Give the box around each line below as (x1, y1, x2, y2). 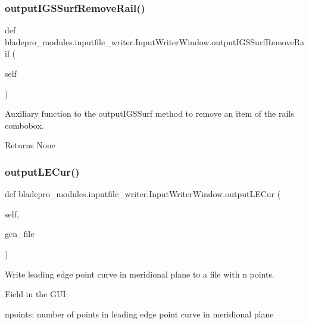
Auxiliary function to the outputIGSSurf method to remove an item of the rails (5, 107, 294, 120)
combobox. (5, 119, 44, 131)
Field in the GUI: (5, 288, 68, 300)
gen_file (5, 228, 35, 240)
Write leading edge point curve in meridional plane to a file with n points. (5, 267, 274, 280)
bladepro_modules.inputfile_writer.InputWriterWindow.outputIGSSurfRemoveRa (5, 35, 304, 48)
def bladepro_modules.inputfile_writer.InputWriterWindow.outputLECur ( (5, 188, 281, 200)
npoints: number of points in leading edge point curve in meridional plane (5, 307, 274, 320)
